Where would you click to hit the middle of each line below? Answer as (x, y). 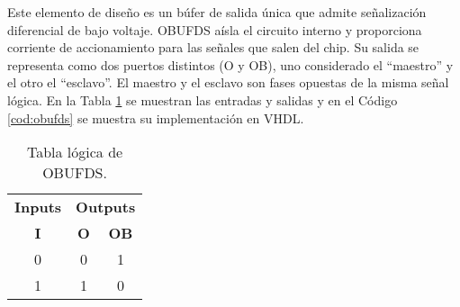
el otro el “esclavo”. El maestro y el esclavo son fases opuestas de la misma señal (228, 82)
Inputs (38, 207)
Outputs (106, 207)
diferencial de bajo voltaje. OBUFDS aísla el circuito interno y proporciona (215, 29)
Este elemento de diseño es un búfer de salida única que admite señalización (217, 12)
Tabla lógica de (75, 152)
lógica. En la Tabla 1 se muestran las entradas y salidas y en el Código (203, 99)
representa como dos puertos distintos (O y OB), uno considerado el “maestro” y (230, 64)
